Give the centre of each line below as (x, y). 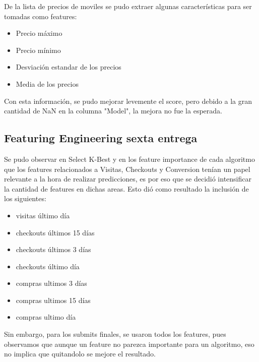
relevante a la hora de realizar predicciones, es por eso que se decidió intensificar (128, 179)
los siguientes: (25, 198)
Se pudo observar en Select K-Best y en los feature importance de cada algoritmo (129, 159)
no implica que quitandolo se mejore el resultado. (80, 354)
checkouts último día (48, 266)
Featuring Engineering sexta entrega (101, 138)
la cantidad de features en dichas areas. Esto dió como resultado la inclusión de (126, 188)
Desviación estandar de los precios (69, 67)
